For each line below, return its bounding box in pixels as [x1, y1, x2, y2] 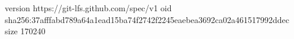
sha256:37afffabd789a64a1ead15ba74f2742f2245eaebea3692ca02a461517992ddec [5, 13, 289, 25]
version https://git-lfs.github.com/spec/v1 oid [5, 2, 172, 14]
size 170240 [5, 25, 46, 37]
